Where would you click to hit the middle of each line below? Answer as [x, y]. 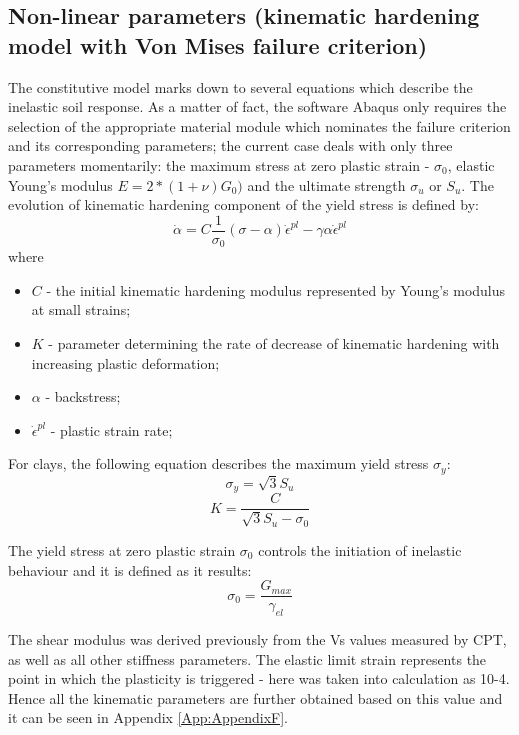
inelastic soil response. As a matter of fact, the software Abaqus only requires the [257, 106]
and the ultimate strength [326, 184]
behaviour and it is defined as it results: [130, 569]
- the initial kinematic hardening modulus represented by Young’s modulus [276, 289]
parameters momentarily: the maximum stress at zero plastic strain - [219, 164]
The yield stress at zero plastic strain [122, 549]
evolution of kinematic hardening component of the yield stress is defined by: [243, 204]
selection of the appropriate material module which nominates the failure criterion [259, 125]
